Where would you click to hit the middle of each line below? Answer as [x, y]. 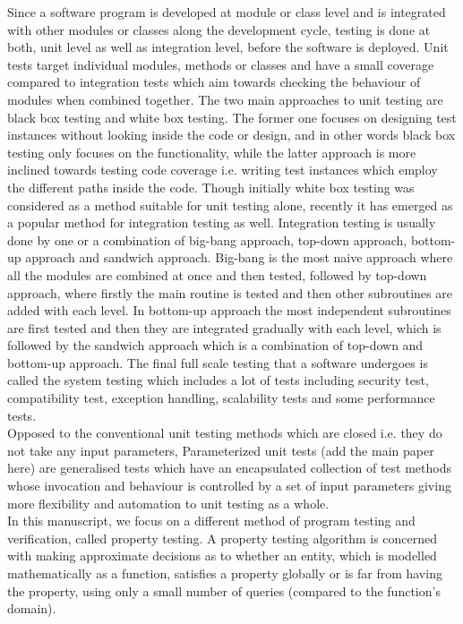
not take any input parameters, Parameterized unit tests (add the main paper [221, 450]
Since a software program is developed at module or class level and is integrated [227, 12]
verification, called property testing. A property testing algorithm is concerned [223, 538]
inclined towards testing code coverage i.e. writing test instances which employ [223, 170]
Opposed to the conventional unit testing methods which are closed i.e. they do [225, 433]
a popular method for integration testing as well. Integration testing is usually [222, 222]
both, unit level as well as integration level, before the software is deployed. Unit [228, 47]
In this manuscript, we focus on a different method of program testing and [211, 521]
